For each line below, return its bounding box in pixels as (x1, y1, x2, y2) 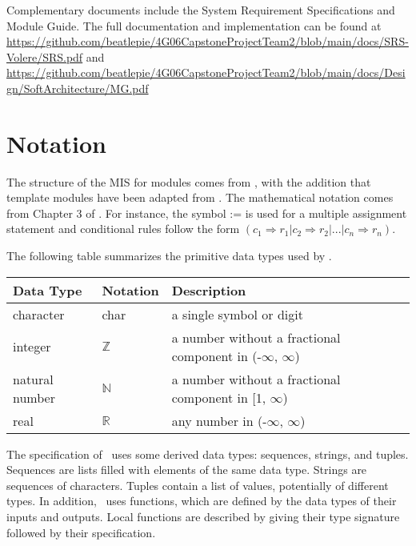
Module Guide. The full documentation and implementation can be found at (6, 17, 382, 34)
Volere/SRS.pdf (6, 48, 83, 65)
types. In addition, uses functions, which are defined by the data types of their (6, 492, 397, 509)
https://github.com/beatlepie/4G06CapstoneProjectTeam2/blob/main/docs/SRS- (6, 33, 409, 50)
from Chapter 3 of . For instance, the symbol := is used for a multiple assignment (6, 204, 407, 221)
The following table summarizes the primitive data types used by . (6, 247, 332, 264)
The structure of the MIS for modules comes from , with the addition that (6, 173, 371, 190)
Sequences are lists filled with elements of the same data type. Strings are (6, 461, 367, 478)
